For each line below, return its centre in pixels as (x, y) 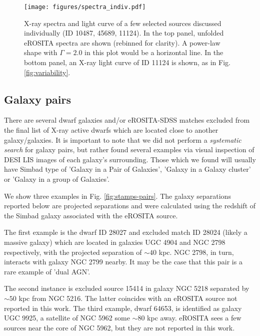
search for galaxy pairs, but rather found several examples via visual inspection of (129, 149)
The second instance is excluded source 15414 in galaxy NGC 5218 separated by (127, 288)
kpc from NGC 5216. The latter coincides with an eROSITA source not (128, 298)
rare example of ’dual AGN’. (47, 271)
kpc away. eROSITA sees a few (194, 318)
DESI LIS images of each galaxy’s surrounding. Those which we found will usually (130, 159)
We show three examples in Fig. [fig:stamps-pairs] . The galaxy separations (117, 196)
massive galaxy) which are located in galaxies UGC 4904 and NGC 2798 (115, 242)
